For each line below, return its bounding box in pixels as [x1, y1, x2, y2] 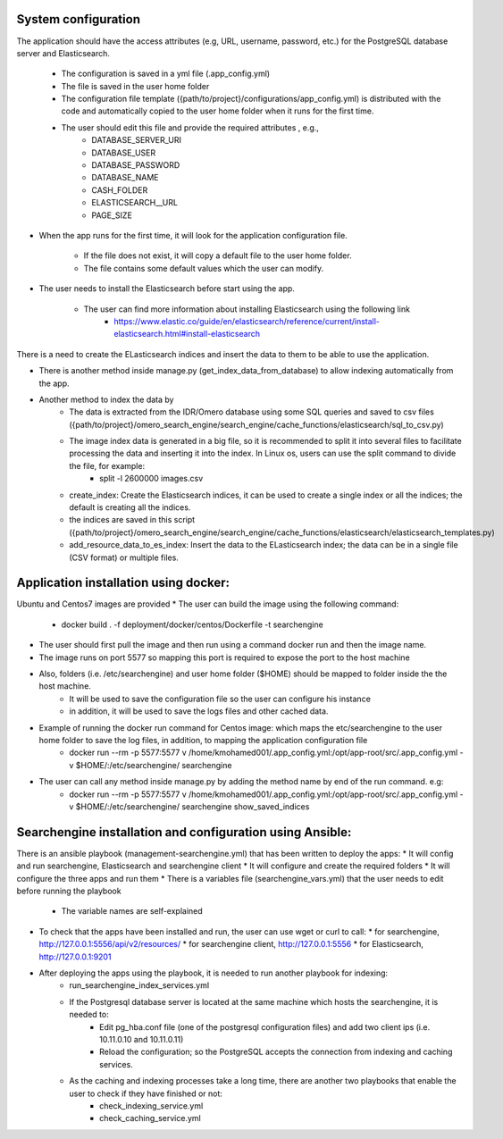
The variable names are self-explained [61, 906, 203, 917]
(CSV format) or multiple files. [69, 552, 179, 563]
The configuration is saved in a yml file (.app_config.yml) [61, 68, 271, 80]
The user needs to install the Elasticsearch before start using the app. [38, 283, 295, 294]
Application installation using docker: [16, 575, 231, 590]
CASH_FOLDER [91, 184, 148, 196]
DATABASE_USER [91, 147, 156, 158]
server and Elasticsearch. [16, 47, 111, 58]
